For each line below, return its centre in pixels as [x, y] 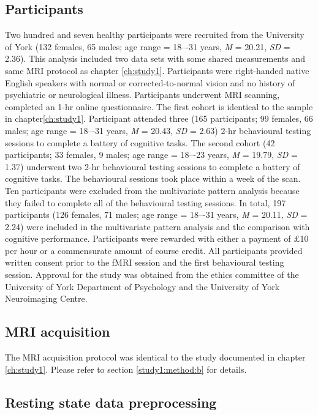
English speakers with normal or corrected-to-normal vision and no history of [150, 82]
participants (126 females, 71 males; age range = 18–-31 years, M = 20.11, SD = [156, 215]
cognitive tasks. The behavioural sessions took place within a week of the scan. [153, 178]
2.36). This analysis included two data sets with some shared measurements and [155, 58]
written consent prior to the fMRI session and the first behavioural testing [145, 262]
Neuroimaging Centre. [46, 298]
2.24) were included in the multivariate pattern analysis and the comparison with [157, 226]
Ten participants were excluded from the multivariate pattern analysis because [152, 190]
